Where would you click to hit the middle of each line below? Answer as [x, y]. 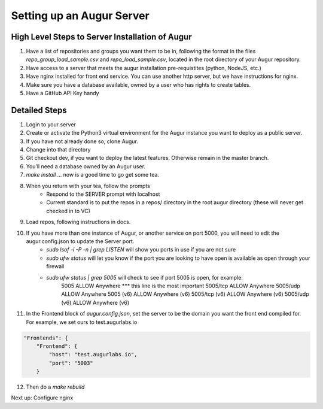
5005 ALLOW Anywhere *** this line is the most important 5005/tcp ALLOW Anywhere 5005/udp [181, 286]
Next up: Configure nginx [42, 398]
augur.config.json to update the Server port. [80, 241]
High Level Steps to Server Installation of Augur [101, 37]
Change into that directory [58, 150]
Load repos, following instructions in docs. [78, 222]
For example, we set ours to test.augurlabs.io [82, 322]
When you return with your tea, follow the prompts [88, 186]
